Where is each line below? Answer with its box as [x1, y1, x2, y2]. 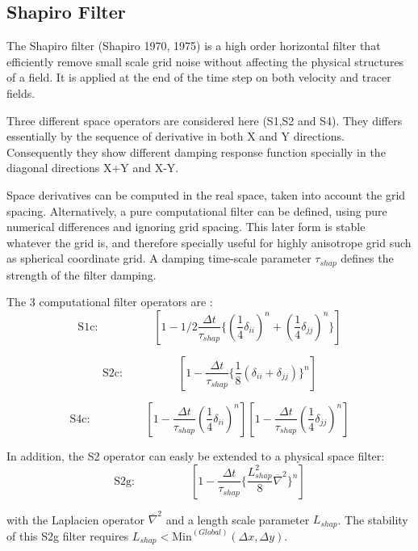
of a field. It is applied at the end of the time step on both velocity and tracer [6, 69, 391, 86]
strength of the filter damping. [6, 266, 157, 283]
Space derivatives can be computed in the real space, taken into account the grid [6, 186, 406, 203]
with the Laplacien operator [6, 511, 145, 528]
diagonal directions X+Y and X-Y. [6, 159, 179, 176]
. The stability [337, 511, 408, 528]
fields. [6, 84, 36, 101]
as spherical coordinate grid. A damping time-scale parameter [6, 250, 311, 267]
